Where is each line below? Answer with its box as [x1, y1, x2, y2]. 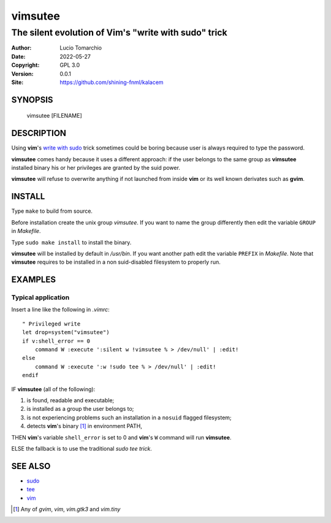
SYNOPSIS [11, 94, 53, 105]
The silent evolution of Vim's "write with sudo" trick [11, 27, 227, 38]
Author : [11, 44, 32, 52]
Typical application [11, 293, 70, 302]
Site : [11, 78, 24, 86]
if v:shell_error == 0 [22, 337, 91, 345]
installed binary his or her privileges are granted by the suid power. [11, 164, 181, 172]
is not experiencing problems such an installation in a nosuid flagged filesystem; [26, 414, 232, 421]
